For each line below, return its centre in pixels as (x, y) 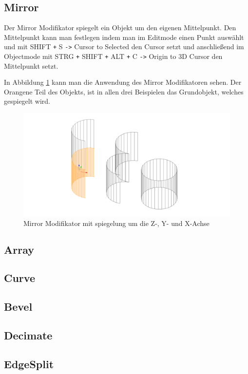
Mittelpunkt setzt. (31, 65)
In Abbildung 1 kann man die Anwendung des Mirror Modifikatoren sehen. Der (123, 82)
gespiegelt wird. (27, 101)
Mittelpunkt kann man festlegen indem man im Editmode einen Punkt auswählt (124, 37)
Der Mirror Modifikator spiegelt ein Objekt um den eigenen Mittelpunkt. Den (120, 28)
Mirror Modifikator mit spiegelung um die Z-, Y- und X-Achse (116, 223)
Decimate (28, 335)
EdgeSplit (29, 364)
